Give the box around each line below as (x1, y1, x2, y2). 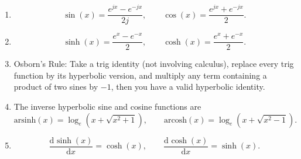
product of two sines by (13, 80, 98, 93)
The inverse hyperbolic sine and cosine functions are (13, 100, 201, 113)
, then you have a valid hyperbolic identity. (111, 80, 265, 93)
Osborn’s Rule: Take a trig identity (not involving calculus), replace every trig (13, 57, 294, 70)
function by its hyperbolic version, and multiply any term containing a (13, 69, 267, 81)
